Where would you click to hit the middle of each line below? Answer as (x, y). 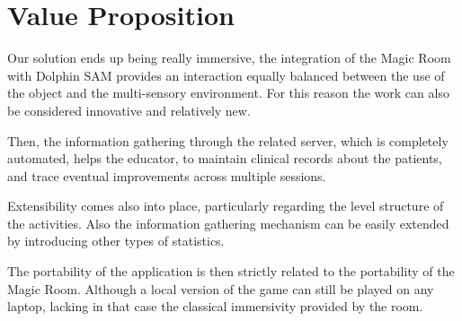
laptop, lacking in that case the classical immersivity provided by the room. (215, 306)
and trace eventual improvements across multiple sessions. (167, 175)
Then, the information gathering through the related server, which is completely (228, 140)
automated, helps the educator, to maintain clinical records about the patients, (225, 158)
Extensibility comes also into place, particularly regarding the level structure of (226, 206)
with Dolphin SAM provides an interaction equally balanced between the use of (226, 75)
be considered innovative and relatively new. (129, 110)
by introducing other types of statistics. (116, 241)
